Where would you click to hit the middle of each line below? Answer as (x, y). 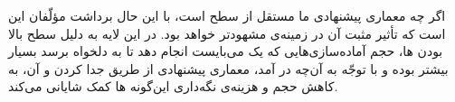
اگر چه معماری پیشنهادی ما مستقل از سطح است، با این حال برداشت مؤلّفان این (227, 15)
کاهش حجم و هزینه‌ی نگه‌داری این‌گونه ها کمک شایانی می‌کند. (173, 86)
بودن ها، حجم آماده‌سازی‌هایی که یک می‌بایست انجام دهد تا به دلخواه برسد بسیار (226, 51)
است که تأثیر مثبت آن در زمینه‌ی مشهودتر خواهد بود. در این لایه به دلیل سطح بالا (227, 33)
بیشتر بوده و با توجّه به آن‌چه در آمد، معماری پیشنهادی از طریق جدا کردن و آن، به (228, 68)
